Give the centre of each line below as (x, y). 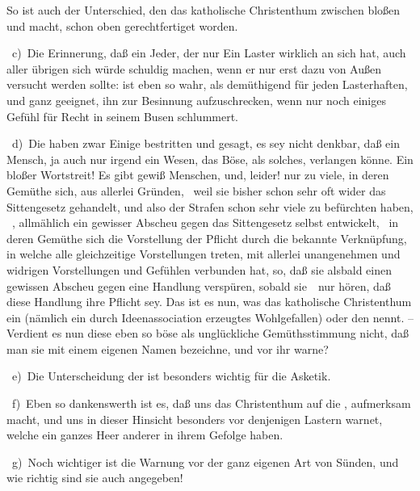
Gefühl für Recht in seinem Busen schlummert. (122, 116)
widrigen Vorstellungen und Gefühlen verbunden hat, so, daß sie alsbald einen (199, 269)
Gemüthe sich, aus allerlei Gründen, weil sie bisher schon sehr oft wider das (196, 190)
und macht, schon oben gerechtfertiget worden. (122, 25)
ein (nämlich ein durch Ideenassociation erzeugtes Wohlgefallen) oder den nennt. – (210, 317)
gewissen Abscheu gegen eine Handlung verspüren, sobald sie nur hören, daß (199, 285)
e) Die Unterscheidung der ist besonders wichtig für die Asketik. (171, 376)
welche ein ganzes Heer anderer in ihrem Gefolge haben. (145, 435)
